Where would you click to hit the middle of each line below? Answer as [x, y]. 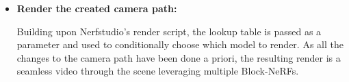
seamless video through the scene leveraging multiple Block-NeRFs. [158, 71]
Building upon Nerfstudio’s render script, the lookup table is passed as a [169, 31]
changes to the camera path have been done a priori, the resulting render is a [179, 57]
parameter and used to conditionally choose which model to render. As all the [180, 44]
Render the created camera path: [97, 8]
